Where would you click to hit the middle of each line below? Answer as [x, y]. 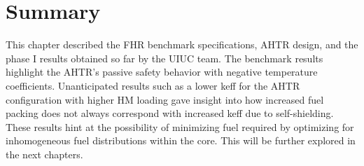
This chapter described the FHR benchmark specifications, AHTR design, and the [182, 44]
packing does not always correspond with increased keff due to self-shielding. [170, 113]
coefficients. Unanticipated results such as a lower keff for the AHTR [153, 85]
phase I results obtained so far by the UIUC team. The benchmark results [164, 58]
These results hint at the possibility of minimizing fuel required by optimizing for [180, 126]
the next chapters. [44, 154]
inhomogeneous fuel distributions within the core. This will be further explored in [181, 140]
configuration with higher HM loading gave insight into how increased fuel [165, 99]
